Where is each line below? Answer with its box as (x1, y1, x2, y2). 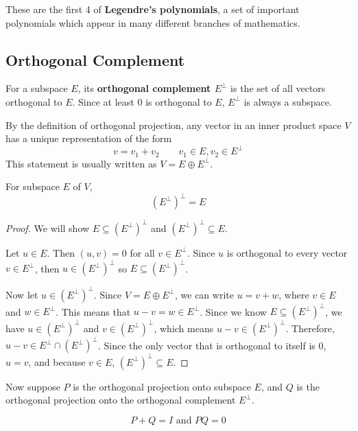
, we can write (175, 287, 234, 301)
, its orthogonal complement (77, 81, 211, 95)
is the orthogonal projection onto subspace (73, 379, 251, 393)
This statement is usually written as (5, 156, 157, 170)
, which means (154, 321, 214, 335)
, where (278, 287, 309, 301)
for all (130, 245, 155, 259)
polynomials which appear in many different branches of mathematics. (5, 15, 300, 30)
